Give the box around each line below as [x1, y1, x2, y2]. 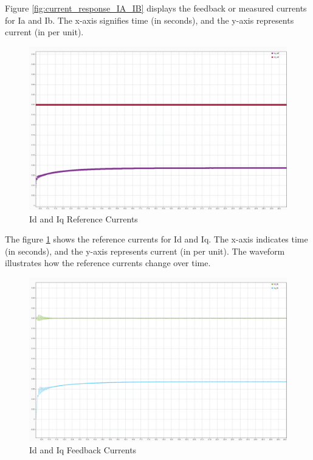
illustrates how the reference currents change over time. [5, 256, 211, 269]
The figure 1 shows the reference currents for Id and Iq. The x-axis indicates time [5, 233, 308, 245]
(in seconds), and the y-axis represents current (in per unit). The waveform [5, 244, 285, 257]
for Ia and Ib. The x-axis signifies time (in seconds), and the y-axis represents [5, 13, 294, 26]
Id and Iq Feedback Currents [29, 443, 137, 456]
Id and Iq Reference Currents [29, 212, 138, 225]
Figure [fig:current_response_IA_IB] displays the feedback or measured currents [5, 2, 307, 14]
